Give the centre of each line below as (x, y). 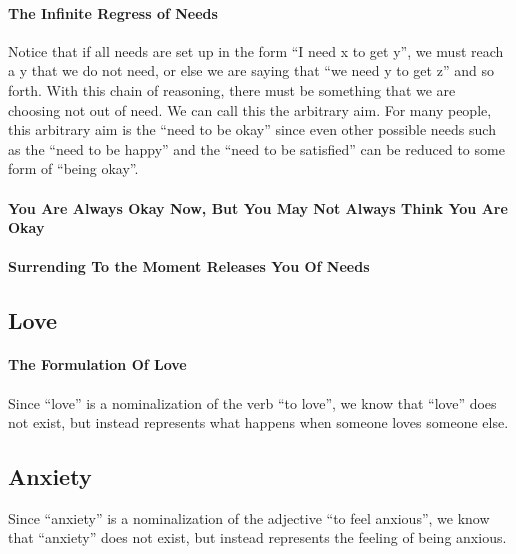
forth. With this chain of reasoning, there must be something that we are (232, 89)
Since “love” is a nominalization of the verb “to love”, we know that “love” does (252, 402)
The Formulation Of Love (97, 364)
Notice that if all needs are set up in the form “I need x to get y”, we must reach (256, 50)
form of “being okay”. (73, 168)
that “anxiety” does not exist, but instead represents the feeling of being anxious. (257, 537)
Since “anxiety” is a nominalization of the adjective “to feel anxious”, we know (249, 517)
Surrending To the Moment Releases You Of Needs (189, 266)
